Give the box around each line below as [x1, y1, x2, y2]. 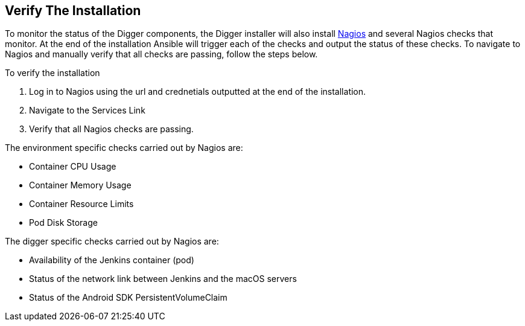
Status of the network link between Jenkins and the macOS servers [29, 273, 297, 284]
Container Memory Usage [29, 180, 132, 191]
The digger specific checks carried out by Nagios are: [5, 236, 219, 247]
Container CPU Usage [29, 161, 116, 172]
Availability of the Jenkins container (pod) [29, 255, 194, 266]
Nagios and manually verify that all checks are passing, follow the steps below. [5, 49, 318, 60]
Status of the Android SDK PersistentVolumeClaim [29, 292, 227, 303]
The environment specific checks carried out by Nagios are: [5, 142, 243, 153]
